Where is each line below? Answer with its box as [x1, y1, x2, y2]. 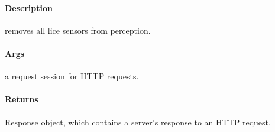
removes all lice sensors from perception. [5, 24, 151, 36]
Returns [5, 93, 38, 105]
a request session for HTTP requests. [5, 70, 139, 82]
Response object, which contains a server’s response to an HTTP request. [5, 115, 271, 128]
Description [5, 1, 53, 14]
